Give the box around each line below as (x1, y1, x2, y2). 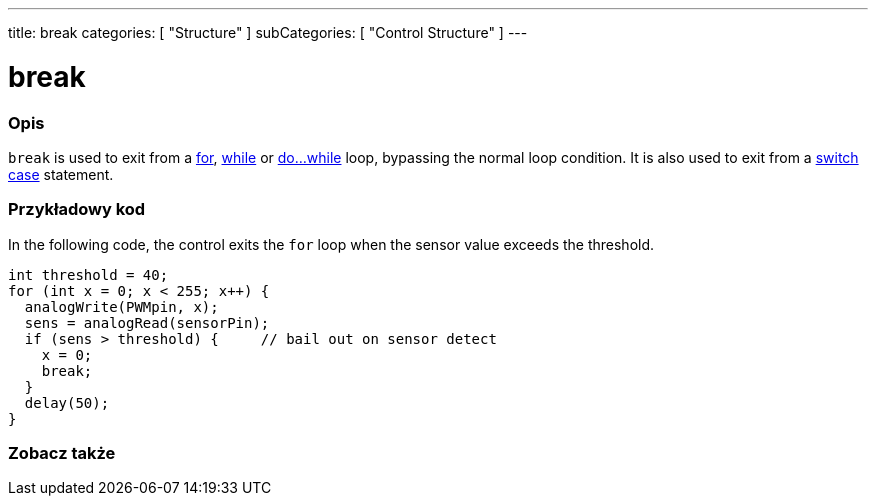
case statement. (8, 165, 114, 183)
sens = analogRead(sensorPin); (24, 314, 270, 331)
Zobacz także (8, 443, 116, 463)
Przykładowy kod (8, 199, 146, 220)
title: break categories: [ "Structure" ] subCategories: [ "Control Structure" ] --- (8, 24, 528, 41)
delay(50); (24, 394, 110, 411)
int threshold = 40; (8, 266, 169, 283)
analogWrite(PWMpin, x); (24, 298, 219, 315)
